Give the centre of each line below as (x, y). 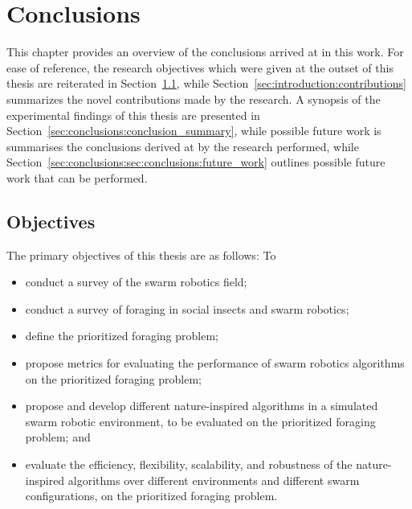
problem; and (58, 437)
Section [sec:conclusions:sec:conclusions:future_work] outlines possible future (196, 162)
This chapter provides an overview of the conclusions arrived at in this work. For (205, 52)
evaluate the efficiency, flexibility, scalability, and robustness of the (189, 464)
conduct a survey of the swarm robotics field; (136, 282)
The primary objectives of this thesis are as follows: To (141, 255)
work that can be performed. (77, 177)
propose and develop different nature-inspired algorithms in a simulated (202, 406)
